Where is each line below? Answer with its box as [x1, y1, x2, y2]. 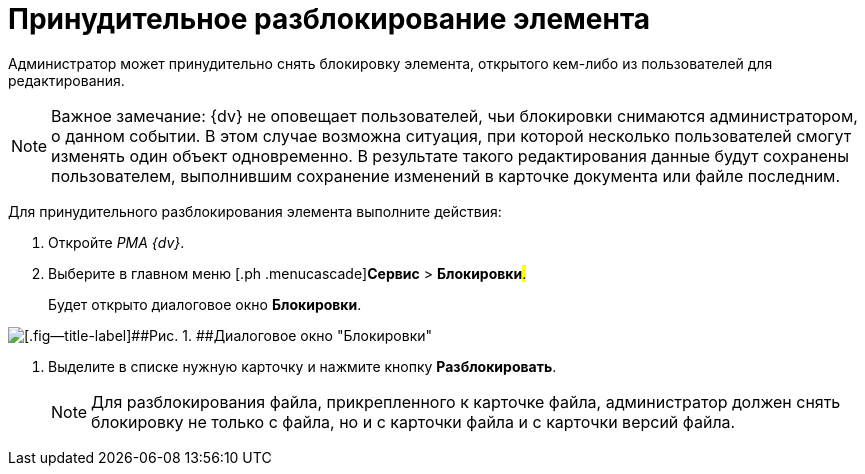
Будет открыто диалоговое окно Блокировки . [48, 295, 362, 313]
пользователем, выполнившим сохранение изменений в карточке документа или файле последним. [51, 165, 841, 186]
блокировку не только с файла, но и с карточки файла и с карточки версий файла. [91, 411, 736, 432]
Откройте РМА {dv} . [48, 233, 185, 251]
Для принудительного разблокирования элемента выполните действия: [8, 202, 502, 220]
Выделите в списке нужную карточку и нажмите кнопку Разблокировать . [48, 357, 557, 375]
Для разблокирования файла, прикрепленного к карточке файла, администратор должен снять [91, 391, 841, 412]
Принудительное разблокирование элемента [8, 2, 651, 36]
